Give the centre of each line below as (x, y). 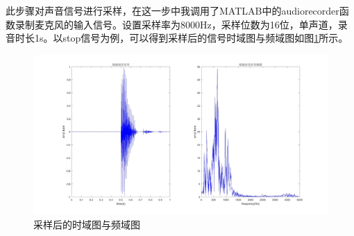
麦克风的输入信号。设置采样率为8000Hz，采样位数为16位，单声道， (186, 24)
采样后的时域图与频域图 (87, 224)
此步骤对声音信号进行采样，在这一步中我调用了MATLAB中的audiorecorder (172, 10)
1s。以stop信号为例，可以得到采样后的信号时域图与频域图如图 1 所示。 (191, 38)
